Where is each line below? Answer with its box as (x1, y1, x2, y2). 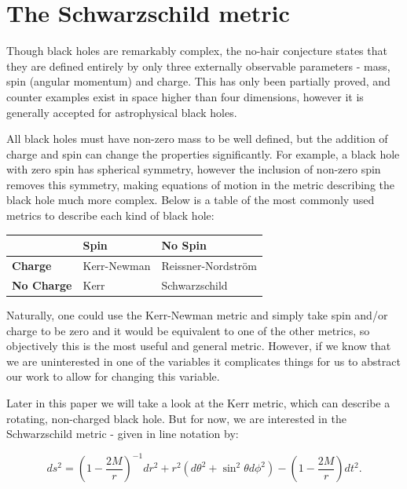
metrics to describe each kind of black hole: (6, 207, 214, 224)
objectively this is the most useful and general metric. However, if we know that (6, 338, 391, 354)
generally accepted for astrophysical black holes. (6, 104, 237, 120)
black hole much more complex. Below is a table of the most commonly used (6, 192, 375, 208)
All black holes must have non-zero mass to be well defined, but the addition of (6, 130, 388, 147)
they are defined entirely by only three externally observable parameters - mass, (6, 57, 390, 74)
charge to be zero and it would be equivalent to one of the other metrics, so (6, 322, 370, 338)
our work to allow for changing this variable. (6, 368, 220, 385)
